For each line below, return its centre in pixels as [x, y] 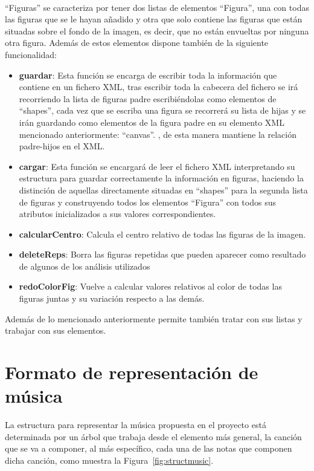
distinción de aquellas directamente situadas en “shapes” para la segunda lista [163, 190]
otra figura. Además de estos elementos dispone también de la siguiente [137, 43]
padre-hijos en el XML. [62, 146]
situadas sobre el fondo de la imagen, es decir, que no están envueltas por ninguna [157, 31]
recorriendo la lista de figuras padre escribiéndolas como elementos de [148, 98]
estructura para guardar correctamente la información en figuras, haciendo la [161, 178]
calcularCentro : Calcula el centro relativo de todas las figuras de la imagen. [162, 234]
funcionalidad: [31, 54]
